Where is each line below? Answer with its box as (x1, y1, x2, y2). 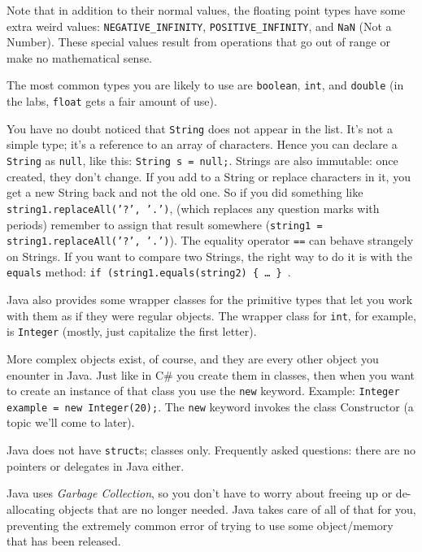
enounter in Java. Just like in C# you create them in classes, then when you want (7, 366, 415, 383)
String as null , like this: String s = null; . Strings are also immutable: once (7, 152, 398, 168)
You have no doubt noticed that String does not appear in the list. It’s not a (7, 120, 393, 137)
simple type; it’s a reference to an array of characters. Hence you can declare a (7, 136, 398, 153)
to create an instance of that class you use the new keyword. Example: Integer (7, 382, 400, 399)
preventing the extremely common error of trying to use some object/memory (7, 516, 394, 533)
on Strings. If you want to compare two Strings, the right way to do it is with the (7, 247, 412, 264)
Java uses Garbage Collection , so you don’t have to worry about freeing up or (7, 485, 393, 502)
